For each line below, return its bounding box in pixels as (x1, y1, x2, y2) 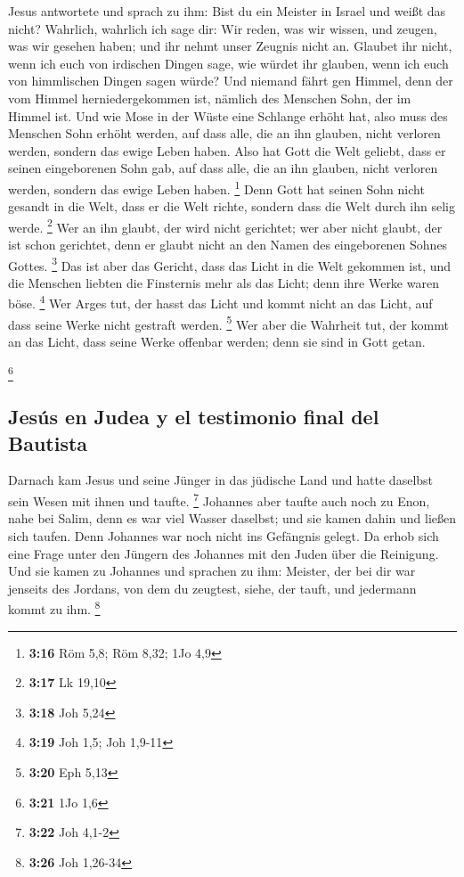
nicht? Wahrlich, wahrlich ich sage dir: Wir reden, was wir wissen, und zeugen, (8, 19, 437, 37)
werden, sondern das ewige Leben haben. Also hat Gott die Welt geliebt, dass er (8, 141, 446, 160)
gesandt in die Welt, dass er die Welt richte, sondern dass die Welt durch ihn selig (8, 197, 455, 216)
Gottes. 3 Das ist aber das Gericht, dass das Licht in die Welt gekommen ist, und (8, 253, 452, 275)
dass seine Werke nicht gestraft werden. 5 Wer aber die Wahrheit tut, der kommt (8, 312, 449, 333)
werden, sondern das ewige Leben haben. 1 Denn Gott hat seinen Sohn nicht (8, 176, 425, 198)
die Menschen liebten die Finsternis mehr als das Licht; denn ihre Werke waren (8, 273, 439, 291)
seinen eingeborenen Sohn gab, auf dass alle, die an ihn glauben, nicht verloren (8, 159, 438, 177)
